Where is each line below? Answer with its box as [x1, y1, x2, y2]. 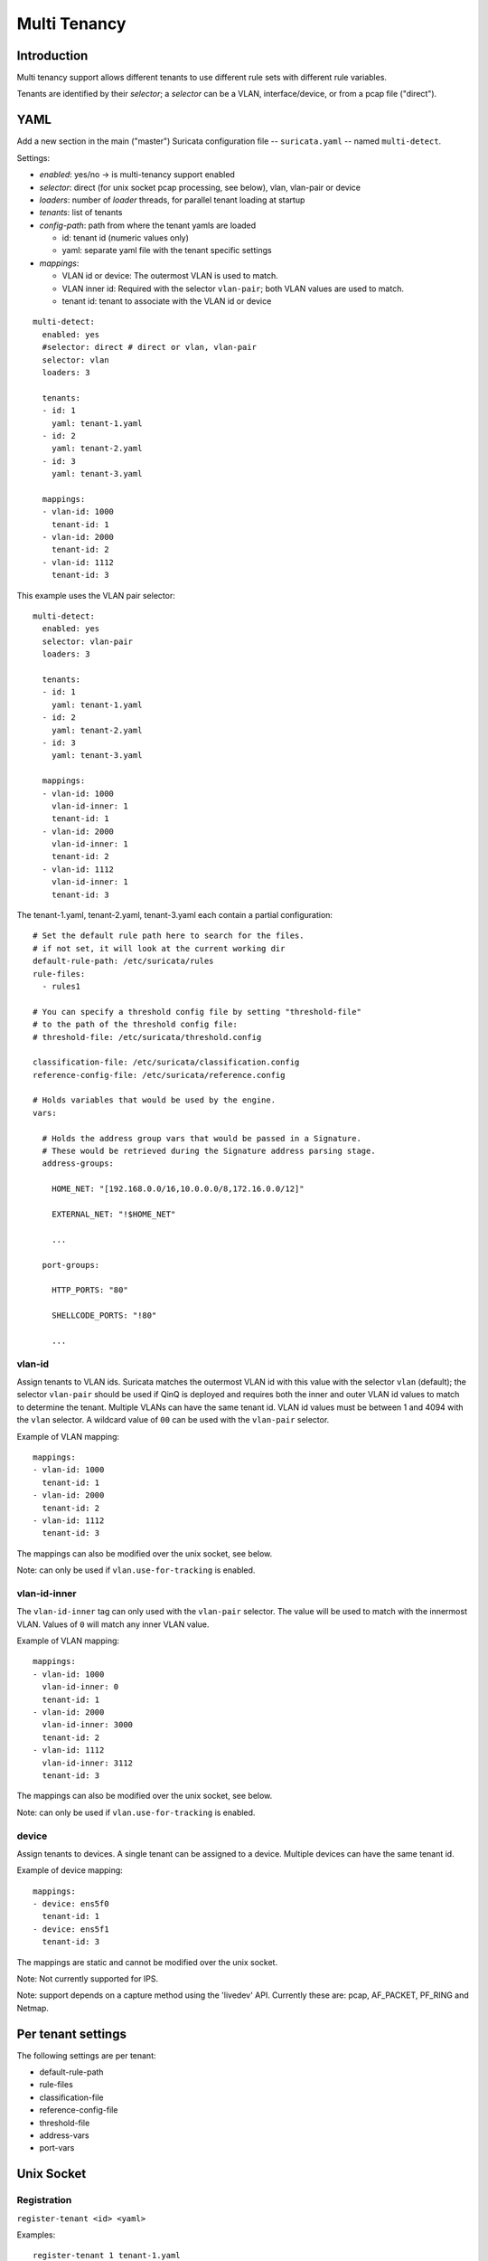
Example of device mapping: [16, 1865, 124, 1876]
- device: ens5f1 [33, 1924, 109, 1935]
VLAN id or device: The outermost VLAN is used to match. [61, 270, 279, 281]
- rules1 [42, 981, 81, 991]
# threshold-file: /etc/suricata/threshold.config [33, 1032, 262, 1042]
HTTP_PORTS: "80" [51, 1285, 128, 1295]
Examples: [16, 2229, 56, 2240]
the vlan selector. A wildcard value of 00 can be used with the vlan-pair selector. [16, 1414, 330, 1425]
